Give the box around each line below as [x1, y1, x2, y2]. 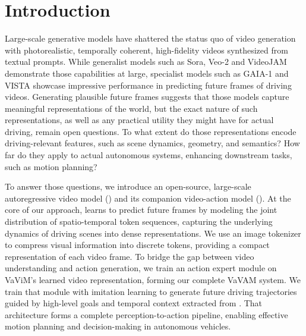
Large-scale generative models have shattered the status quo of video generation [5, 32, 296, 45]
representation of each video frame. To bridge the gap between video [5, 250, 254, 262]
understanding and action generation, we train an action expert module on [5, 262, 277, 274]
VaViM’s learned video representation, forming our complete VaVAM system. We [5, 274, 301, 285]
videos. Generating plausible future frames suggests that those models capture [5, 90, 289, 103]
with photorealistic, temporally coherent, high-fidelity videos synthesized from [5, 43, 288, 56]
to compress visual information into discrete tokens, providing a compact [5, 238, 270, 251]
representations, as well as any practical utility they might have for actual [5, 114, 274, 126]
